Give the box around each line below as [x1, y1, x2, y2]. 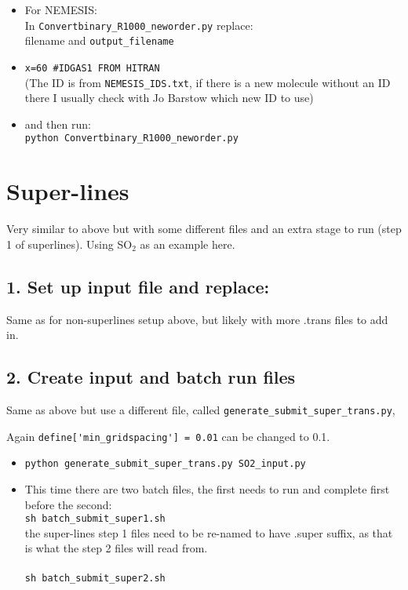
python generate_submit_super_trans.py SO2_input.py [24, 458, 306, 470]
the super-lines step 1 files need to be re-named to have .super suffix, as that [24, 524, 393, 541]
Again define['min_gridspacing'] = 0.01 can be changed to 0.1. [6, 428, 330, 444]
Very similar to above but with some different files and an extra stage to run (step [6, 220, 402, 237]
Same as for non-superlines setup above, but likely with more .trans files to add [6, 311, 388, 327]
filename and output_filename [24, 32, 174, 49]
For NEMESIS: [24, 2, 97, 17]
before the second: [24, 496, 112, 512]
